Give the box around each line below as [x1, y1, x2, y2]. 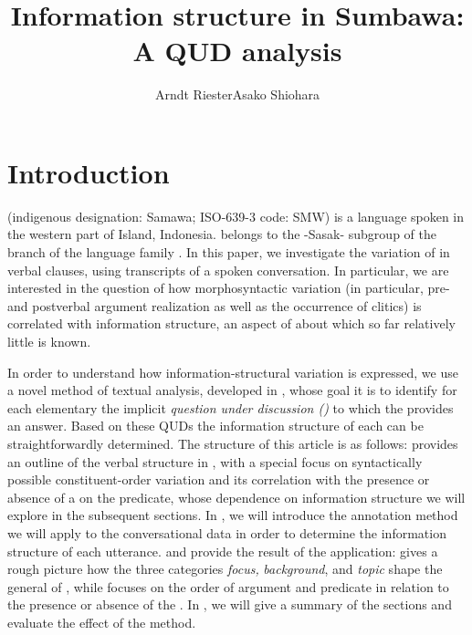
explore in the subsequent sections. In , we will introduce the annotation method [7, 505, 458, 525]
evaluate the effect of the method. [7, 612, 196, 631]
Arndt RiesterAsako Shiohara [154, 85, 320, 104]
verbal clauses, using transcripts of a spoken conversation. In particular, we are [7, 260, 449, 279]
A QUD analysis [132, 32, 342, 69]
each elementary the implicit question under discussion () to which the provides [7, 398, 454, 417]
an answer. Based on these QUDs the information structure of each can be [7, 416, 424, 435]
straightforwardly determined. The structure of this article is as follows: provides [7, 433, 458, 453]
